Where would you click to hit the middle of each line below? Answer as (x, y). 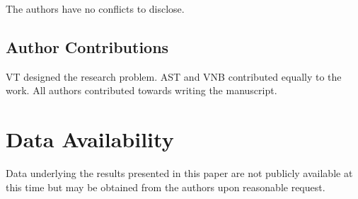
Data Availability (90, 139)
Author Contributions (87, 46)
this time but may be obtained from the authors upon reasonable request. (166, 187)
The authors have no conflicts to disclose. (95, 8)
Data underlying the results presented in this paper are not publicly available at (179, 173)
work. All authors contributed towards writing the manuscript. (142, 90)
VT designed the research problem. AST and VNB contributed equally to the (174, 76)
